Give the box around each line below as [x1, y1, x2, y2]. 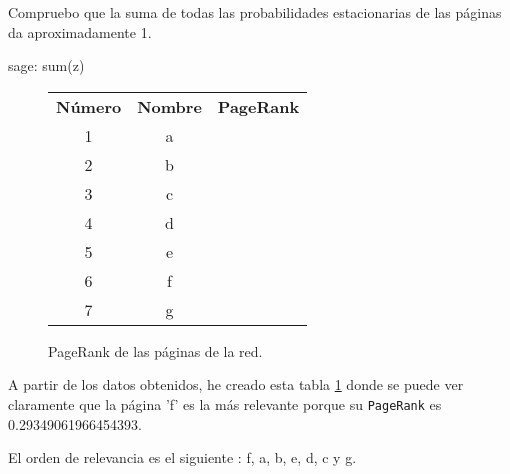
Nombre [137, 94, 202, 118]
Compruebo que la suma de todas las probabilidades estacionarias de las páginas [8, 2, 502, 22]
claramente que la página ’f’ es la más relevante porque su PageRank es [8, 393, 442, 414]
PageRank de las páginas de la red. [48, 340, 263, 361]
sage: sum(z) [8, 55, 85, 76]
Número [56, 94, 122, 118]
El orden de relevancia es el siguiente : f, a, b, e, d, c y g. [8, 447, 357, 468]
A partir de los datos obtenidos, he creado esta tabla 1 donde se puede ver [8, 374, 464, 395]
